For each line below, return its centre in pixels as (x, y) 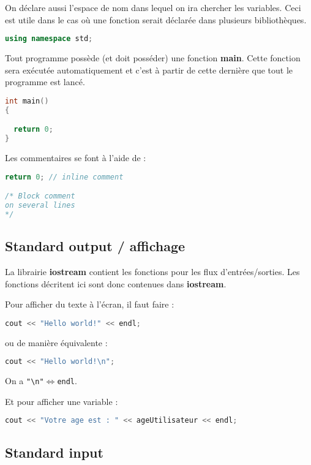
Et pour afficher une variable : (62, 401)
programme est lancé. (45, 82)
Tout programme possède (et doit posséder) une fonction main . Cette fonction (153, 58)
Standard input (54, 452)
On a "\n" (24, 381)
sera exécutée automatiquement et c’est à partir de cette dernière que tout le (149, 70)
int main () (27, 101)
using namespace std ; (49, 39)
